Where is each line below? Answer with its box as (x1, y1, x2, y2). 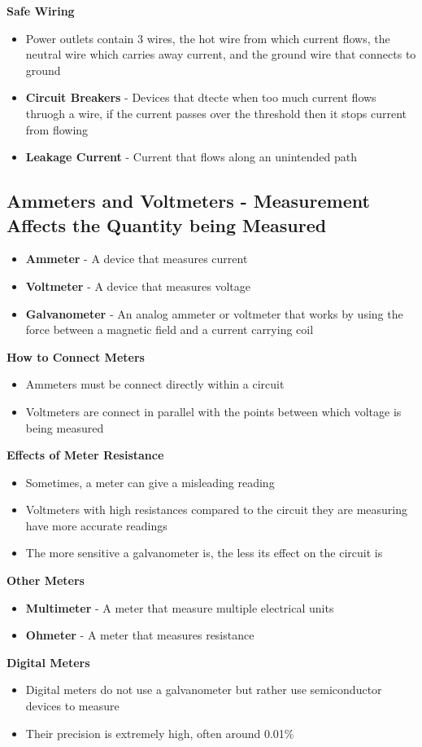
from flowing (25, 121, 89, 138)
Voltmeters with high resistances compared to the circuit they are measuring (25, 501, 407, 518)
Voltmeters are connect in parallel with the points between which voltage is (25, 402, 402, 420)
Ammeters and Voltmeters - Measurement (7, 188, 370, 213)
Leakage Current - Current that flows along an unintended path (25, 148, 357, 165)
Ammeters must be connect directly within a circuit (25, 376, 285, 393)
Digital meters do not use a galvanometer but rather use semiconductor (25, 681, 382, 698)
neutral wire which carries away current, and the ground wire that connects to (25, 46, 416, 63)
